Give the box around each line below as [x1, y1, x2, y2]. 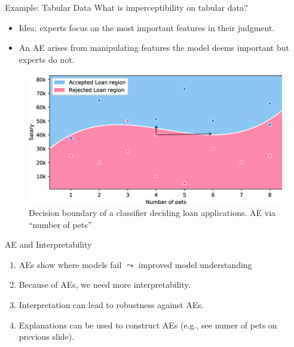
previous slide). [19, 330, 75, 343]
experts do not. [19, 53, 75, 65]
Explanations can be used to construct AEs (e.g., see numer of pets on [19, 318, 277, 331]
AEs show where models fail [19, 258, 122, 270]
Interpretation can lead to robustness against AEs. [19, 298, 204, 311]
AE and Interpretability [5, 238, 92, 251]
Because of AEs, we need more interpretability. [19, 278, 191, 291]
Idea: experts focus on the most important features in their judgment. [19, 21, 275, 34]
